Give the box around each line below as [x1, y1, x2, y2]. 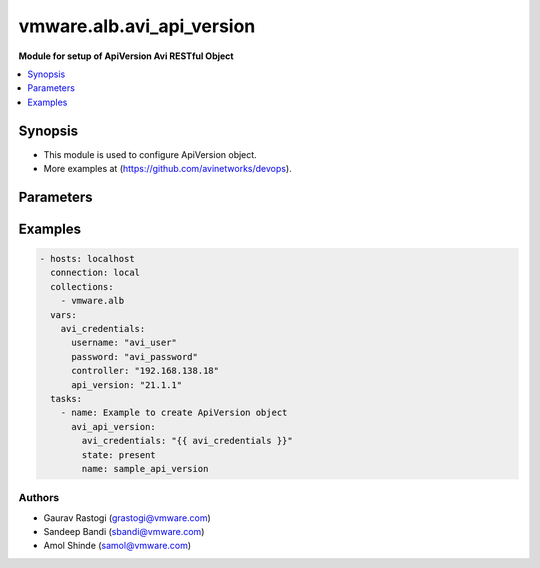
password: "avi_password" [71, 351, 199, 362]
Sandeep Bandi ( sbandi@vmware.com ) [43, 526, 205, 538]
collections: [50, 281, 114, 292]
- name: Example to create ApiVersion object [60, 407, 288, 419]
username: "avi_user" [71, 337, 177, 349]
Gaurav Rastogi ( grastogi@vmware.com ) [43, 511, 212, 524]
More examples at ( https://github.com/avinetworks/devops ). [43, 163, 292, 175]
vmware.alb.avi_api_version [18, 15, 256, 37]
